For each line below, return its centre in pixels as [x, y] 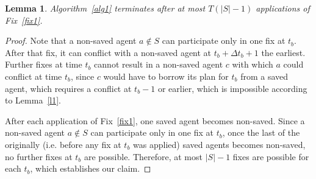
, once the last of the [261, 132]
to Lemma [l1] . [33, 100]
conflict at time [34, 76]
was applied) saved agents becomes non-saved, [219, 144]
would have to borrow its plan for [166, 76]
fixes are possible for [271, 156]
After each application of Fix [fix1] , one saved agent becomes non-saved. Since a [155, 120]
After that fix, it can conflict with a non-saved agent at [108, 52]
